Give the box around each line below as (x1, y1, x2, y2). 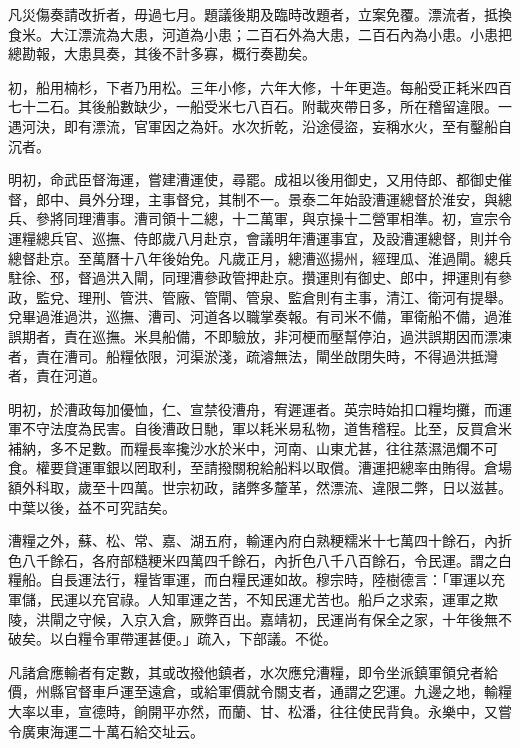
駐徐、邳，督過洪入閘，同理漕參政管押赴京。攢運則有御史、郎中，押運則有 (8, 267, 498, 288)
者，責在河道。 (8, 365, 106, 386)
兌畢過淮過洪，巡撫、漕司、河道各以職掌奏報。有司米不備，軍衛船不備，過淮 (8, 306, 512, 327)
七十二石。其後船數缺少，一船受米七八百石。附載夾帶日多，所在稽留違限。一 (8, 96, 512, 117)
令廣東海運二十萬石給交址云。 (8, 720, 204, 741)
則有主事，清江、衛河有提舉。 (315, 286, 512, 307)
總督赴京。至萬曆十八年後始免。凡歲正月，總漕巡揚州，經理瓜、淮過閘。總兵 (8, 247, 512, 268)
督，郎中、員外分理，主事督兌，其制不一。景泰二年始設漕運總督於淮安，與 (8, 188, 498, 209)
